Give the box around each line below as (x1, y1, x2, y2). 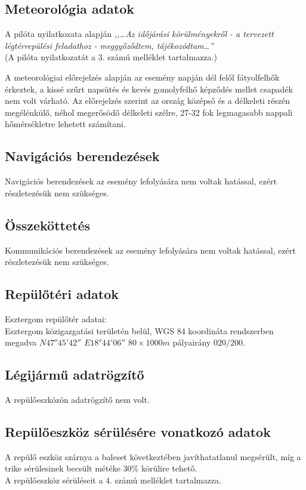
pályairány (172, 336, 211, 349)
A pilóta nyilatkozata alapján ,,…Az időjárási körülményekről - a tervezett (5, 27, 274, 40)
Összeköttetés (5, 215, 90, 234)
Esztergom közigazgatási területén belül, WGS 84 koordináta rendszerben (5, 324, 274, 337)
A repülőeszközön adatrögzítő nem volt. (5, 393, 150, 405)
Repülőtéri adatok (5, 285, 119, 303)
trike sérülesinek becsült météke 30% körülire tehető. (5, 462, 197, 474)
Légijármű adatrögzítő (5, 365, 144, 384)
